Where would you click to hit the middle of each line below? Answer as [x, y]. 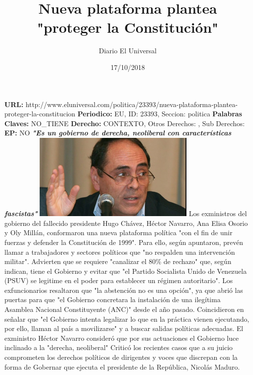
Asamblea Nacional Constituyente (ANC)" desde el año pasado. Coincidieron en [124, 309]
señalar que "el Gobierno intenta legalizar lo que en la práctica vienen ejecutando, [127, 319]
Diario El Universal [127, 51]
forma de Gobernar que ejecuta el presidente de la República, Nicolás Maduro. [122, 366]
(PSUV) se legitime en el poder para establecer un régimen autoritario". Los [119, 280]
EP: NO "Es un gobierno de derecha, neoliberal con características [118, 133]
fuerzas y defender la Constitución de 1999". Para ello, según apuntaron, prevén [124, 242]
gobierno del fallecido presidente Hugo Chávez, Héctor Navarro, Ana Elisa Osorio [126, 223]
